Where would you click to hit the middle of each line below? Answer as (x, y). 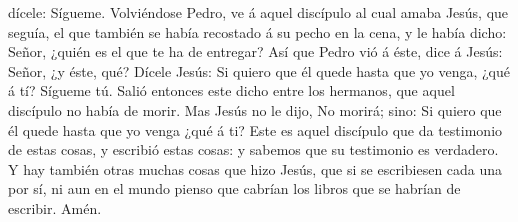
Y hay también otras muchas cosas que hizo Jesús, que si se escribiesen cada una (255, 168)
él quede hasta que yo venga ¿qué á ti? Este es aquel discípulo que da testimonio (255, 129)
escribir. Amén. (55, 207)
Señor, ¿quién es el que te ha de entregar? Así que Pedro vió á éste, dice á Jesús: (255, 51)
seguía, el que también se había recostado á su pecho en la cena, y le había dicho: (257, 31)
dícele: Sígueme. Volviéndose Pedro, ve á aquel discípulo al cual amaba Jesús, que (258, 12)
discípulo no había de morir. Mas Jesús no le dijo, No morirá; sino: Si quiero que (255, 109)
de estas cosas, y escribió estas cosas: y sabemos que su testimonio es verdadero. (253, 149)
